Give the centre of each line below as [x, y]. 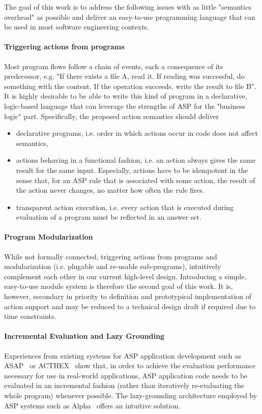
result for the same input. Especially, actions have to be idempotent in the [132, 170]
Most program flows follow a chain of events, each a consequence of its [114, 66]
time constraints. [30, 316]
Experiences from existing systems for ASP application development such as [123, 355]
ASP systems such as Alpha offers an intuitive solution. [92, 405]
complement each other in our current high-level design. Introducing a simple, [125, 276]
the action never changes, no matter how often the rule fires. [110, 190]
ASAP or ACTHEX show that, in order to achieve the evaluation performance [130, 365]
